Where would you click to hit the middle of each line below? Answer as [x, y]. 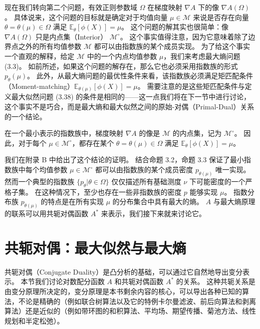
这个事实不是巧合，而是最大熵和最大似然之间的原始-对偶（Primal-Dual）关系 [130, 107]
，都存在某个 [93, 143]
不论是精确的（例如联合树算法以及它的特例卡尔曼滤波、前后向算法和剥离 [137, 301]
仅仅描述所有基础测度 [146, 181]
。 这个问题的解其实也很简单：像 [175, 27]
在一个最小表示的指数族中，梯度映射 [64, 133]
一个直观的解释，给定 [39, 56]
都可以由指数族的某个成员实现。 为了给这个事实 [172, 46]
